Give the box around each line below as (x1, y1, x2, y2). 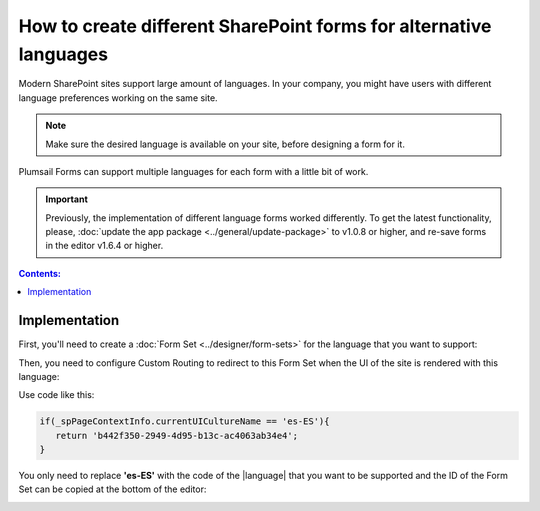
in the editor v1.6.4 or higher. (45, 240, 164, 252)
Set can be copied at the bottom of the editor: (18, 483, 207, 495)
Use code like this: (18, 389, 95, 401)
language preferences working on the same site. (18, 91, 219, 104)
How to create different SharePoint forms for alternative (18, 15, 492, 37)
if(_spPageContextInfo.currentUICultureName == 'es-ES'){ (39, 416, 330, 427)
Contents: (18, 267, 62, 279)
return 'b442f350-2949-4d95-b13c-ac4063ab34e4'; (55, 430, 299, 441)
